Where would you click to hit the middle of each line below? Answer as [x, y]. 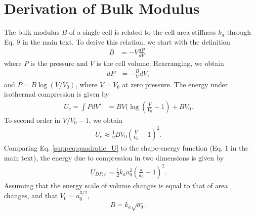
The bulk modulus [32, 32]
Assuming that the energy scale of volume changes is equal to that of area [116, 185]
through [239, 32]
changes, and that [31, 195]
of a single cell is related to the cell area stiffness [143, 32]
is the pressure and [59, 63]
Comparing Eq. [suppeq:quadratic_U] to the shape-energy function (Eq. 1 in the [126, 148]
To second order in [32, 120]
